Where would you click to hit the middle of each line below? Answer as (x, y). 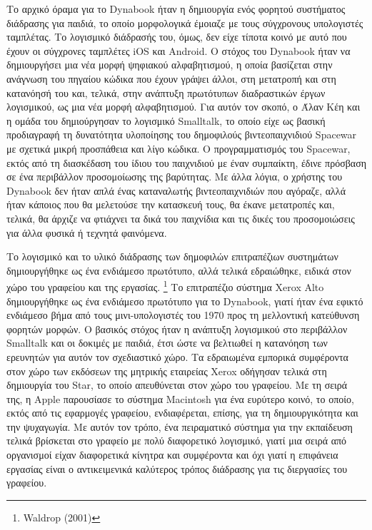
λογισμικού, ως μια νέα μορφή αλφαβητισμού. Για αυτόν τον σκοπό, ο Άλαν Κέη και (184, 107)
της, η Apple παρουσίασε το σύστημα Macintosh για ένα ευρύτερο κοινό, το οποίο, (180, 398)
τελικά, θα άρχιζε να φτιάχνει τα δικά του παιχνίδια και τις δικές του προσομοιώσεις (181, 218)
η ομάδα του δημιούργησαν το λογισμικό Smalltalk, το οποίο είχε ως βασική (166, 120)
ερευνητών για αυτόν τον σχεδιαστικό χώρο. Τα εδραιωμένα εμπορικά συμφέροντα (177, 356)
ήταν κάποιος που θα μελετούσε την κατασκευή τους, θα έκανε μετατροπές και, (171, 204)
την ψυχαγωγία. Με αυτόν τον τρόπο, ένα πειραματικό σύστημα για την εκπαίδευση (180, 426)
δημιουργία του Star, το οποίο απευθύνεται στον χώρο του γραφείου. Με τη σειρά (177, 385)
